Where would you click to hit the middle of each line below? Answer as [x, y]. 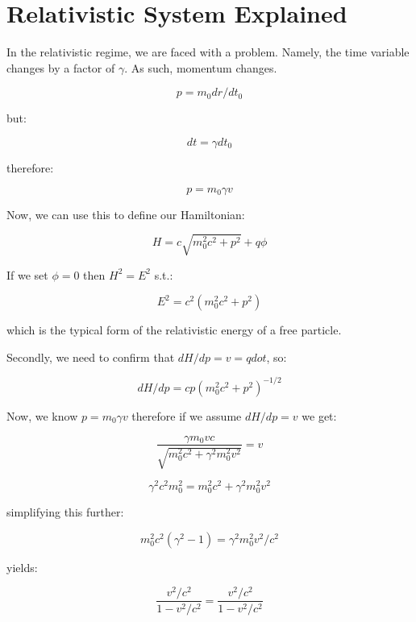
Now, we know [42, 415]
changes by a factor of [61, 67]
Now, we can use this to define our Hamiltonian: [126, 214]
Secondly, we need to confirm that [91, 357]
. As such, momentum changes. [201, 67]
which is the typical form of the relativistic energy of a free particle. [174, 330]
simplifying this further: [65, 512]
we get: [319, 415]
